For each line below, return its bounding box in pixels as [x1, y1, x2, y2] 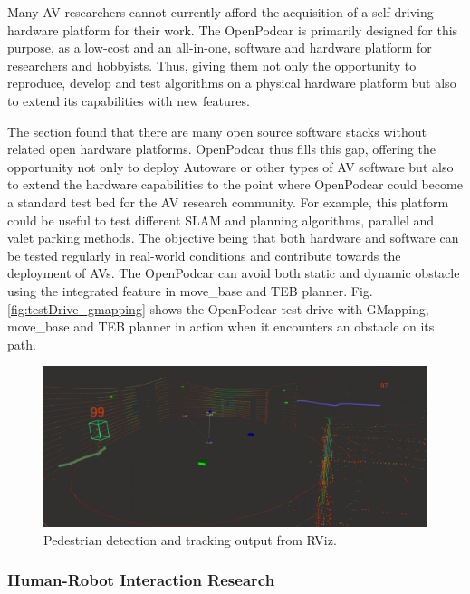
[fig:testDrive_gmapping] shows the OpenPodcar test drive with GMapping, [7, 299, 429, 318]
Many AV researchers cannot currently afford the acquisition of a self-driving [7, 3, 434, 21]
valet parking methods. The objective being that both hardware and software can [7, 228, 459, 247]
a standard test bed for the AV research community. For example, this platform [7, 192, 449, 211]
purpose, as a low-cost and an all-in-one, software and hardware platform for [7, 38, 432, 57]
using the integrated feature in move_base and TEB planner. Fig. [7, 281, 373, 300]
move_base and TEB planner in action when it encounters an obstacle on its [7, 317, 435, 336]
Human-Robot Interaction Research [7, 569, 275, 591]
